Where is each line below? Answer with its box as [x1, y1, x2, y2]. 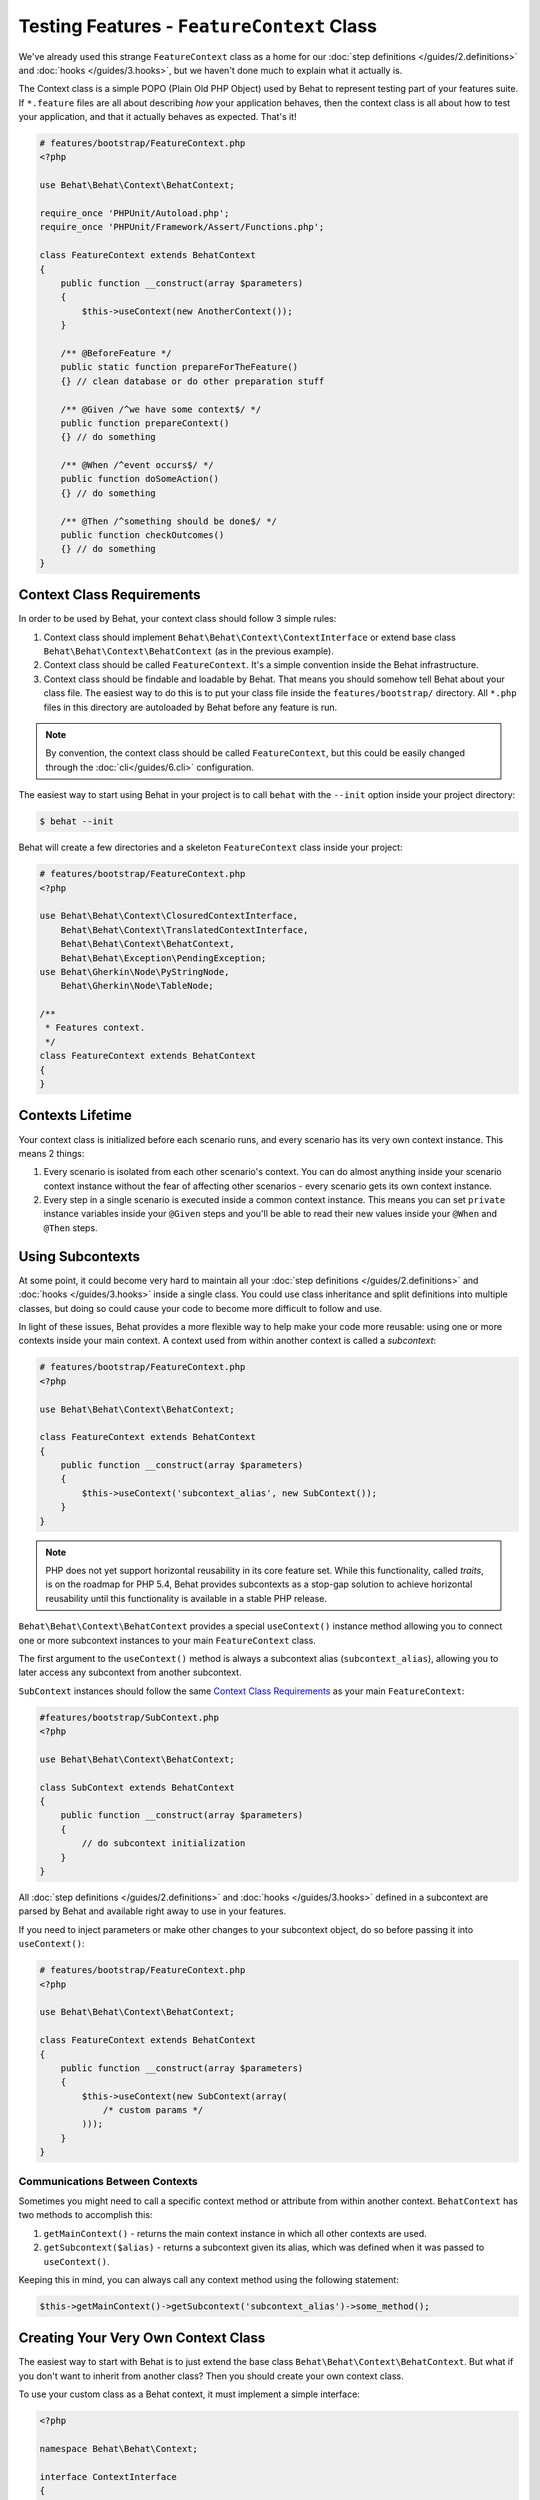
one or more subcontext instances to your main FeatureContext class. [18, 1634, 317, 1646]
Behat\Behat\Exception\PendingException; [60, 952, 267, 964]
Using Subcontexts [18, 1248, 140, 1265]
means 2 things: [18, 1147, 85, 1159]
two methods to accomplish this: [18, 2209, 153, 2221]
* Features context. [45, 1022, 146, 1034]
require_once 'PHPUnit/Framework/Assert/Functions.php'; [39, 221, 325, 233]
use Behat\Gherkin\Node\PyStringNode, [39, 966, 230, 977]
